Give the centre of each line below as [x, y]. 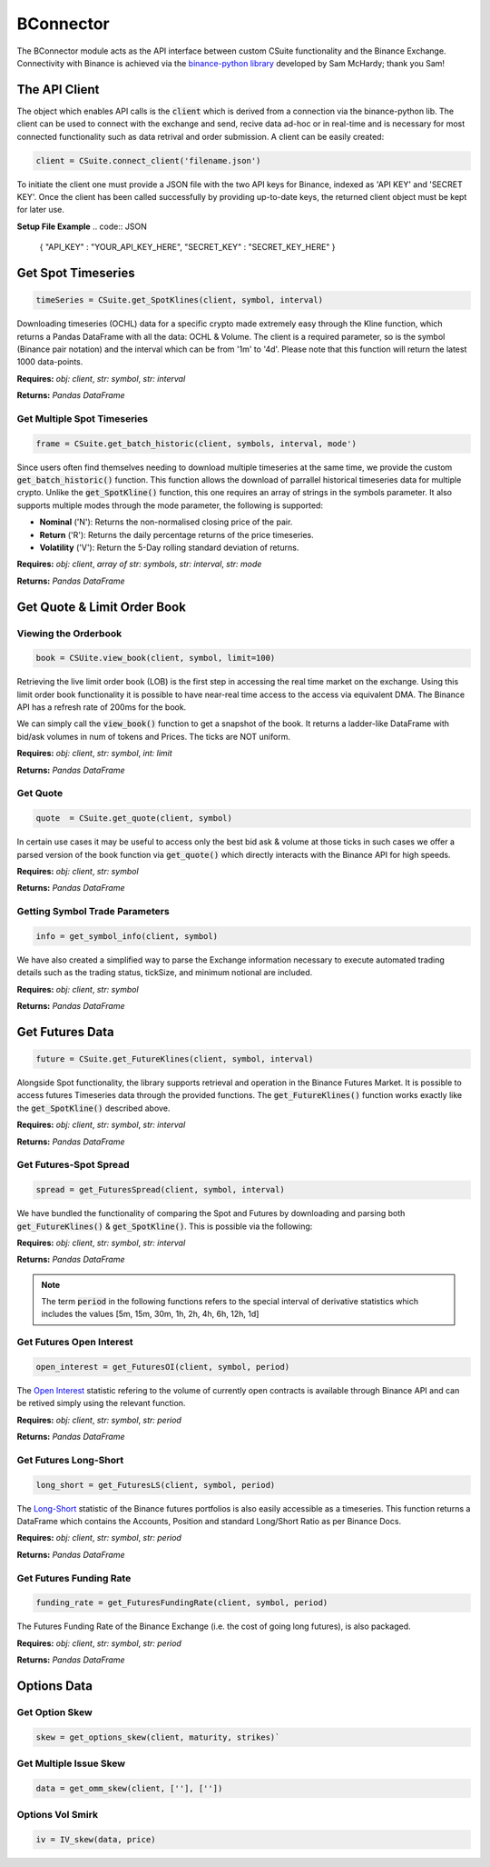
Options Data [54, 1686]
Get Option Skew [54, 1712]
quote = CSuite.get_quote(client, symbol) [134, 819]
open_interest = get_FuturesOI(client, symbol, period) [163, 1367]
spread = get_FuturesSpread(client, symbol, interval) [160, 1190]
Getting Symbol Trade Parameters [93, 912]
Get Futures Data [66, 1032]
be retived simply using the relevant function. [101, 1403]
